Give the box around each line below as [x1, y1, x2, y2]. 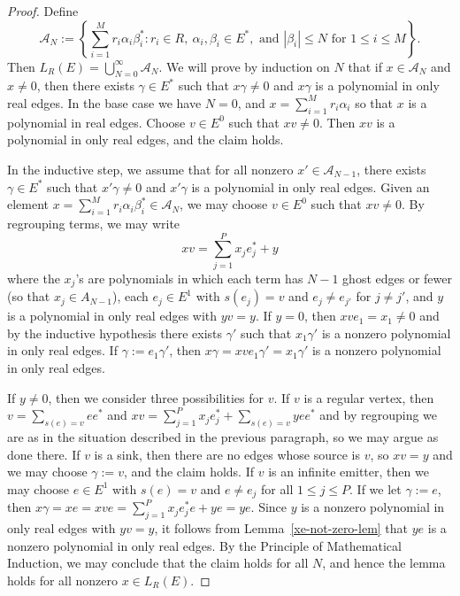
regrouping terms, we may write [7, 213, 180, 232]
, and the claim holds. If [123, 462, 255, 481]
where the [7, 268, 60, 287]
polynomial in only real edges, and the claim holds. [7, 130, 284, 149]
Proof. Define [7, 2, 79, 19]
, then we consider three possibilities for [48, 388, 264, 406]
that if [348, 57, 382, 75]
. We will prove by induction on [158, 57, 330, 75]
